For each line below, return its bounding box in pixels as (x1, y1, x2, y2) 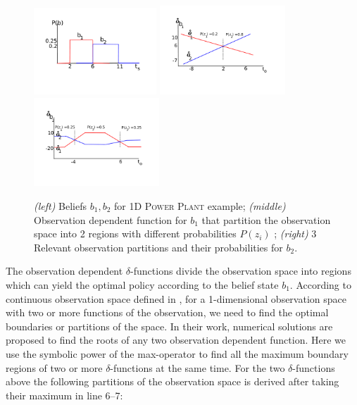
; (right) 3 (274, 226, 317, 241)
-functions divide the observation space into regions (130, 263, 351, 278)
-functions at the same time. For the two (110, 360, 285, 375)
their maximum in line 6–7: (6, 387, 123, 402)
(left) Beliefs (34, 199, 87, 213)
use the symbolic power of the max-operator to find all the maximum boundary (6, 346, 349, 361)
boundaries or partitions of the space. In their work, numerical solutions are (6, 318, 333, 333)
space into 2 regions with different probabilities (34, 226, 237, 241)
